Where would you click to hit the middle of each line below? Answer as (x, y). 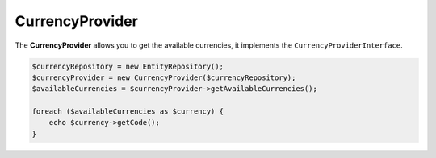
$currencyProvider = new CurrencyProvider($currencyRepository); (164, 77)
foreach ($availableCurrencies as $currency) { (128, 112)
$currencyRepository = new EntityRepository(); (128, 66)
